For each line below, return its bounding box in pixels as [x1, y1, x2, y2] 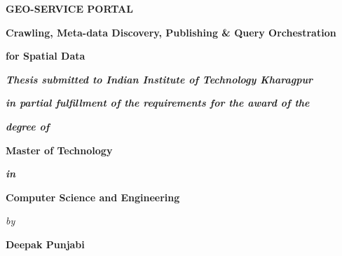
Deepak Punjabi [6, 236, 85, 251]
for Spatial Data [6, 48, 85, 63]
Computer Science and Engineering [6, 189, 180, 204]
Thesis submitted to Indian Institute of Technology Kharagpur [6, 72, 313, 86]
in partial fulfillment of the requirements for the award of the [6, 95, 310, 110]
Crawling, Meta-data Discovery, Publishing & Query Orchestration [6, 25, 336, 39]
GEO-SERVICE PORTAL [6, 1, 133, 15]
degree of [6, 119, 50, 133]
